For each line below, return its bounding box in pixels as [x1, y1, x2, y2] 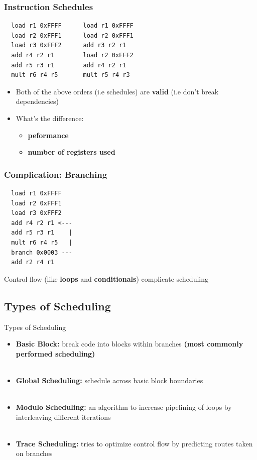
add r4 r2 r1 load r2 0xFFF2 [11, 52, 134, 59]
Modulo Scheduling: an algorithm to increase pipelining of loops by [16, 402, 232, 412]
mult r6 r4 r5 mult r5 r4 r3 [11, 71, 130, 79]
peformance [28, 130, 69, 140]
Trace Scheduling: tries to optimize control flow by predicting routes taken [16, 438, 253, 448]
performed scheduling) [16, 348, 95, 359]
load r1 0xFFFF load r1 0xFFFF [11, 22, 134, 30]
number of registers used [28, 147, 115, 157]
